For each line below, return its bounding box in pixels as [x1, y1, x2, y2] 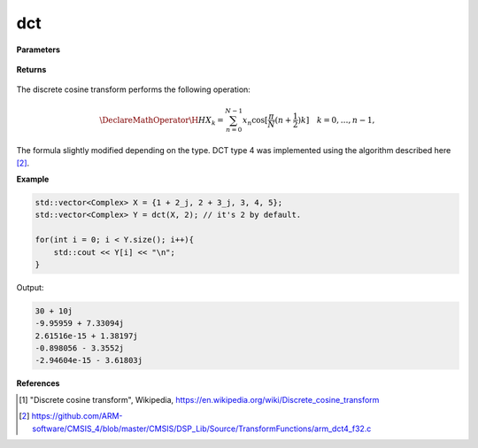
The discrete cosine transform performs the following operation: [16, 84, 251, 95]
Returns [16, 64, 47, 74]
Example [16, 174, 50, 185]
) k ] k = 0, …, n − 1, [297, 115, 375, 125]
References [16, 378, 60, 389]
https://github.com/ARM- [31, 411, 123, 421]
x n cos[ [242, 115, 268, 127]
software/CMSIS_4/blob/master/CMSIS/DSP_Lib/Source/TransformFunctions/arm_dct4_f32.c [32, 423, 372, 434]
